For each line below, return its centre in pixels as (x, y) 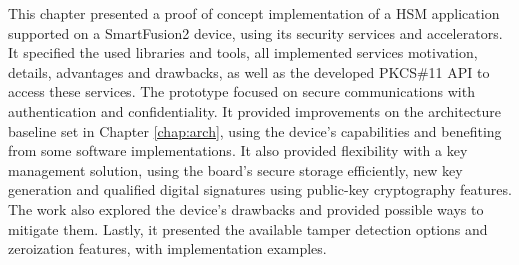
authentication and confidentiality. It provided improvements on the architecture (254, 110)
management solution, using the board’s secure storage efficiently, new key (235, 169)
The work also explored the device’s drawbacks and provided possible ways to (246, 208)
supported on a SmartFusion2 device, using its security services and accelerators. (255, 32)
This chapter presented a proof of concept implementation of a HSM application (254, 13)
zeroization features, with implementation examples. (167, 248)
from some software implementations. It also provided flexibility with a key (238, 150)
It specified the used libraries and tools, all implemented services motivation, (243, 52)
